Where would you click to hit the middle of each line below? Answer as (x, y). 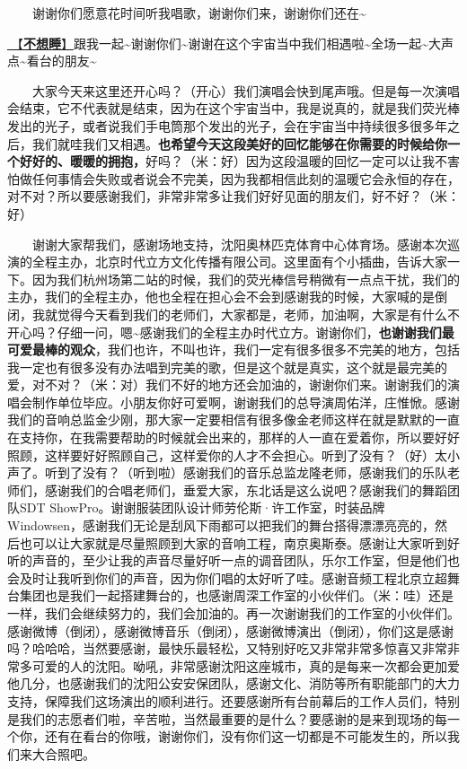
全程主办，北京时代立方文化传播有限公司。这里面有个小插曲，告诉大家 (239, 262)
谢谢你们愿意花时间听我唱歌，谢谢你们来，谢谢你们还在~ (199, 13)
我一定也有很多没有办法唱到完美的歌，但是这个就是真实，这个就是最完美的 (227, 367)
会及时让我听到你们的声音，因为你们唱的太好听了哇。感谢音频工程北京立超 (227, 577)
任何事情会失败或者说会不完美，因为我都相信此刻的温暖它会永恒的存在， (246, 178)
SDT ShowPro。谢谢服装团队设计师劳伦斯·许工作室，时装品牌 (202, 507)
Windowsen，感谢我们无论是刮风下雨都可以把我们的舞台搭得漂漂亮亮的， (221, 525)
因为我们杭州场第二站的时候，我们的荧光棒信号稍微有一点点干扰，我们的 (246, 279)
